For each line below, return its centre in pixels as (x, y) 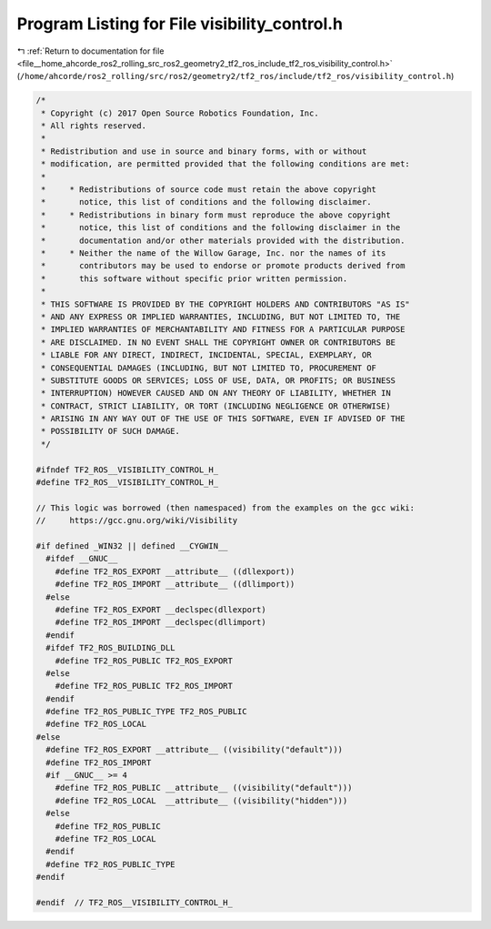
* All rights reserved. (94, 126)
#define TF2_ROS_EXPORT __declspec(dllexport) (161, 609)
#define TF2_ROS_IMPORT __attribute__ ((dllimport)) (175, 584)
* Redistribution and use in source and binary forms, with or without (204, 151)
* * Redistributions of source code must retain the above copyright (209, 190)
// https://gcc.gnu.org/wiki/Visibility (137, 520)
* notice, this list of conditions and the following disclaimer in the (221, 228)
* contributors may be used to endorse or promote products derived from (223, 266)
